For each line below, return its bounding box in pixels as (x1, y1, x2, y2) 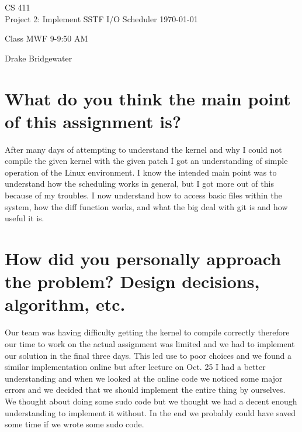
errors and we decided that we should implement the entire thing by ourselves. (5, 383, 286, 396)
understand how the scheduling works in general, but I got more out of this (5, 177, 274, 190)
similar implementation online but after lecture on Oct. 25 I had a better (5, 361, 266, 373)
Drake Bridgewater (5, 52, 72, 64)
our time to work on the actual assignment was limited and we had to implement (5, 337, 295, 349)
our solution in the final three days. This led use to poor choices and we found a (5, 349, 291, 361)
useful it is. (5, 212, 44, 224)
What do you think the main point (5, 86, 291, 110)
